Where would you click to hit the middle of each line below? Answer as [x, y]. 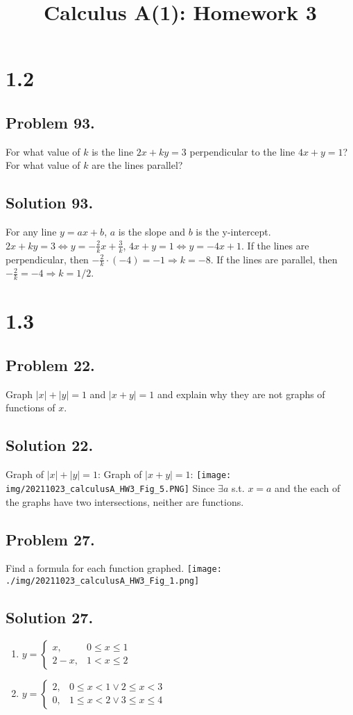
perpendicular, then [47, 259]
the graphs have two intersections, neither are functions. [125, 501]
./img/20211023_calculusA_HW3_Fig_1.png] [103, 581]
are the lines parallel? [137, 165]
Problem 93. [50, 122]
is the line [113, 151]
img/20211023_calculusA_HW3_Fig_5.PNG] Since [110, 487]
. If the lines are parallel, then [274, 259]
